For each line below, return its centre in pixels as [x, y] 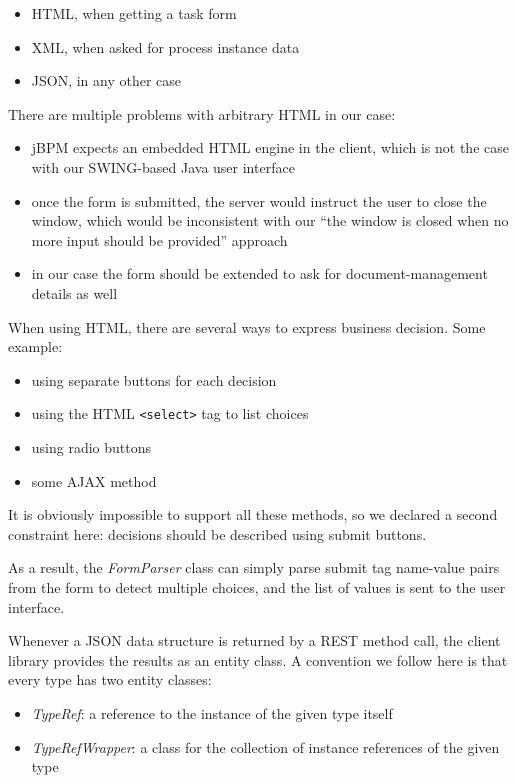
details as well [74, 292]
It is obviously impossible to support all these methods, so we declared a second [253, 514]
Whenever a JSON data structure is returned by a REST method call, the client [254, 640]
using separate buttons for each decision [154, 379]
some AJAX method [94, 480]
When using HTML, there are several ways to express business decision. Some [247, 326]
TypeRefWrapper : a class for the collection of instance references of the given [265, 746]
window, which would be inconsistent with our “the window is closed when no [270, 220]
